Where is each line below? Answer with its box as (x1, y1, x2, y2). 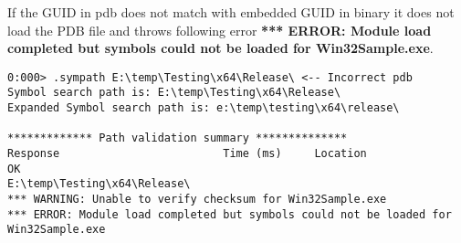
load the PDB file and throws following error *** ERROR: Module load (7, 20, 432, 39)
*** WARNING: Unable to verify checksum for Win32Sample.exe (7, 193, 387, 206)
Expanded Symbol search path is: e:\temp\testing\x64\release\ (7, 101, 400, 115)
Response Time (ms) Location (7, 147, 367, 161)
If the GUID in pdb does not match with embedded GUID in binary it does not (7, 3, 455, 21)
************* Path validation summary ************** (7, 132, 348, 145)
